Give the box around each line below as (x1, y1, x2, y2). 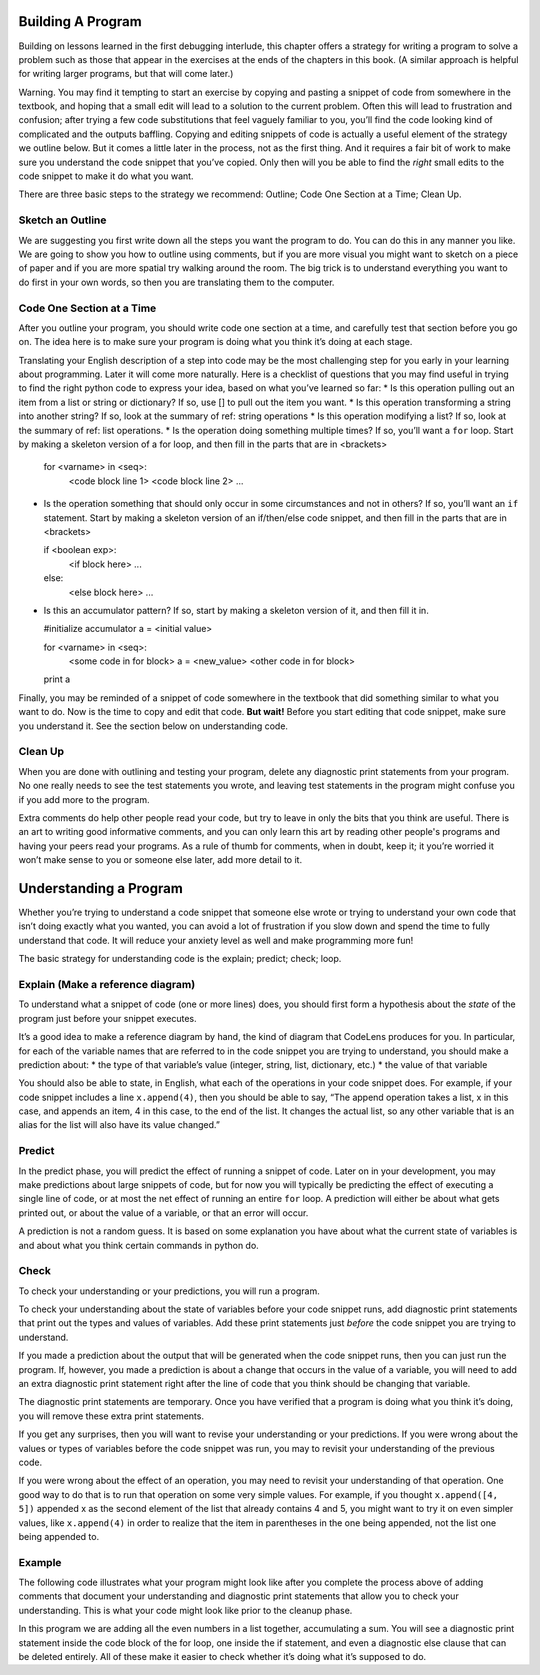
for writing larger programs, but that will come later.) (18, 68, 234, 80)
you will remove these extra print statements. (18, 1410, 205, 1422)
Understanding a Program (18, 880, 184, 897)
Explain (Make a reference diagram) (18, 977, 196, 991)
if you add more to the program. (18, 793, 150, 805)
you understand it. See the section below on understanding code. (18, 720, 289, 732)
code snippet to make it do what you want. (18, 170, 194, 182)
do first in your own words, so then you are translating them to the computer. (18, 276, 335, 288)
